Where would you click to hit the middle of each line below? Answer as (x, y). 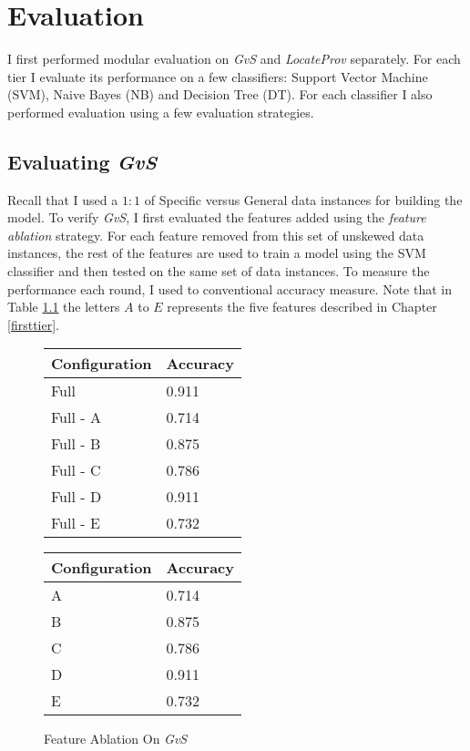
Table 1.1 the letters (64, 307)
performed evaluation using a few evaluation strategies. (161, 112)
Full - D (77, 497)
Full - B (76, 444)
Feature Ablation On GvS (116, 739)
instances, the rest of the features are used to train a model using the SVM (217, 253)
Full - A (76, 417)
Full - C (76, 470)
